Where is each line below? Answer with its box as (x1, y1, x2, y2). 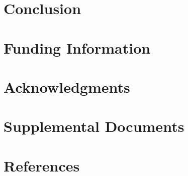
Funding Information (4, 37, 151, 58)
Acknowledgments (4, 76, 130, 97)
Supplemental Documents (4, 116, 184, 136)
